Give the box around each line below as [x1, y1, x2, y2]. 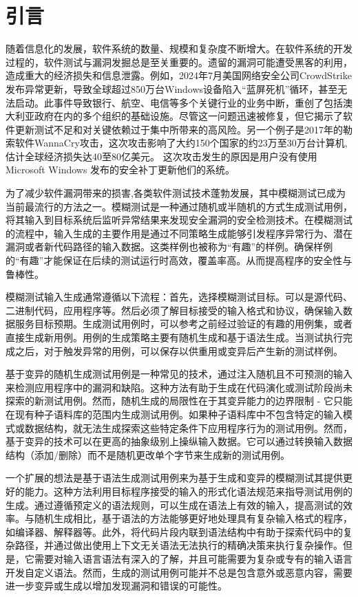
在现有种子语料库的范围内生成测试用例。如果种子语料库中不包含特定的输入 [6, 406, 343, 421]
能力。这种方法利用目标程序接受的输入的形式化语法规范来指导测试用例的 [24, 484, 352, 498]
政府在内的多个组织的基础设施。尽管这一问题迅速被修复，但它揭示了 [34, 109, 343, 123]
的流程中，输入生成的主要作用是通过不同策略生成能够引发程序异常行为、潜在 [6, 226, 352, 240]
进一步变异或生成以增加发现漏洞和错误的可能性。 [6, 578, 227, 593]
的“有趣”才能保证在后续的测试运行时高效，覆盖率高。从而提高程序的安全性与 [6, 253, 352, 268]
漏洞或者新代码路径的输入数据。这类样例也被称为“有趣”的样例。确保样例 [6, 239, 333, 254]
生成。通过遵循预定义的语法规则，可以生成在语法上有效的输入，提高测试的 [6, 497, 343, 512]
